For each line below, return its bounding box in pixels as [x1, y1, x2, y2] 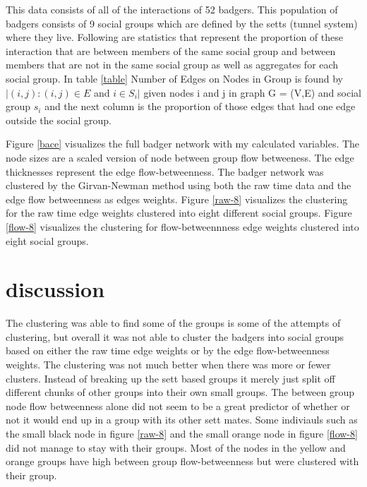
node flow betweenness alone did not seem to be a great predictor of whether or [6, 398, 350, 413]
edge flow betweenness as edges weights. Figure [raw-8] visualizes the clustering [6, 191, 348, 206]
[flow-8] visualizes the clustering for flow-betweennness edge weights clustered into [6, 219, 359, 234]
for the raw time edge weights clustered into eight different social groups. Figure [6, 205, 352, 220]
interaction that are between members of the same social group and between [6, 43, 336, 58]
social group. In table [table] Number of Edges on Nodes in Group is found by [6, 71, 343, 85]
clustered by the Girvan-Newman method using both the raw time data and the [6, 178, 351, 193]
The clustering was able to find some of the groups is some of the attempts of [6, 315, 341, 330]
